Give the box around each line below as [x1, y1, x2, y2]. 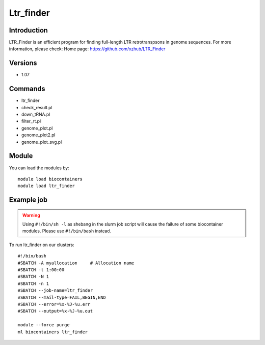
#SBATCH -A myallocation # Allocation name [18, 260, 134, 266]
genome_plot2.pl [21, 132, 56, 138]
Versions [9, 59, 37, 67]
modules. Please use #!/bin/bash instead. [22, 228, 111, 234]
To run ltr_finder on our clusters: [9, 242, 75, 248]
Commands [9, 85, 46, 93]
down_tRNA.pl [21, 111, 50, 118]
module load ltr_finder [18, 183, 75, 189]
